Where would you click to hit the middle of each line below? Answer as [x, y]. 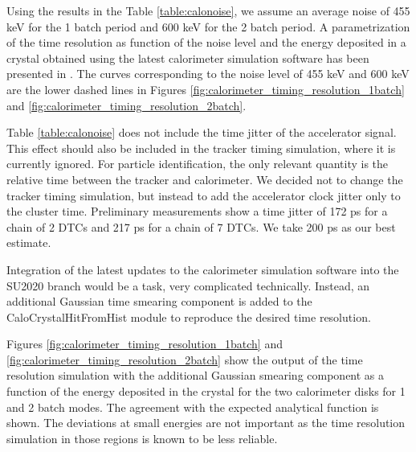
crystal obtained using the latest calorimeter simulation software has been [188, 58]
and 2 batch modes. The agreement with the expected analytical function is [193, 407]
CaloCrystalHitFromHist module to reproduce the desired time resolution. [189, 316]
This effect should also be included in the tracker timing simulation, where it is [201, 148]
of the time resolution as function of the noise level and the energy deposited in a [206, 42]
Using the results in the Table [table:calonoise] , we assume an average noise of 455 [208, 10]
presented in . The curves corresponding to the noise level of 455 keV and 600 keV [208, 74]
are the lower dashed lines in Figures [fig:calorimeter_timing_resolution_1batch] [206, 89]
